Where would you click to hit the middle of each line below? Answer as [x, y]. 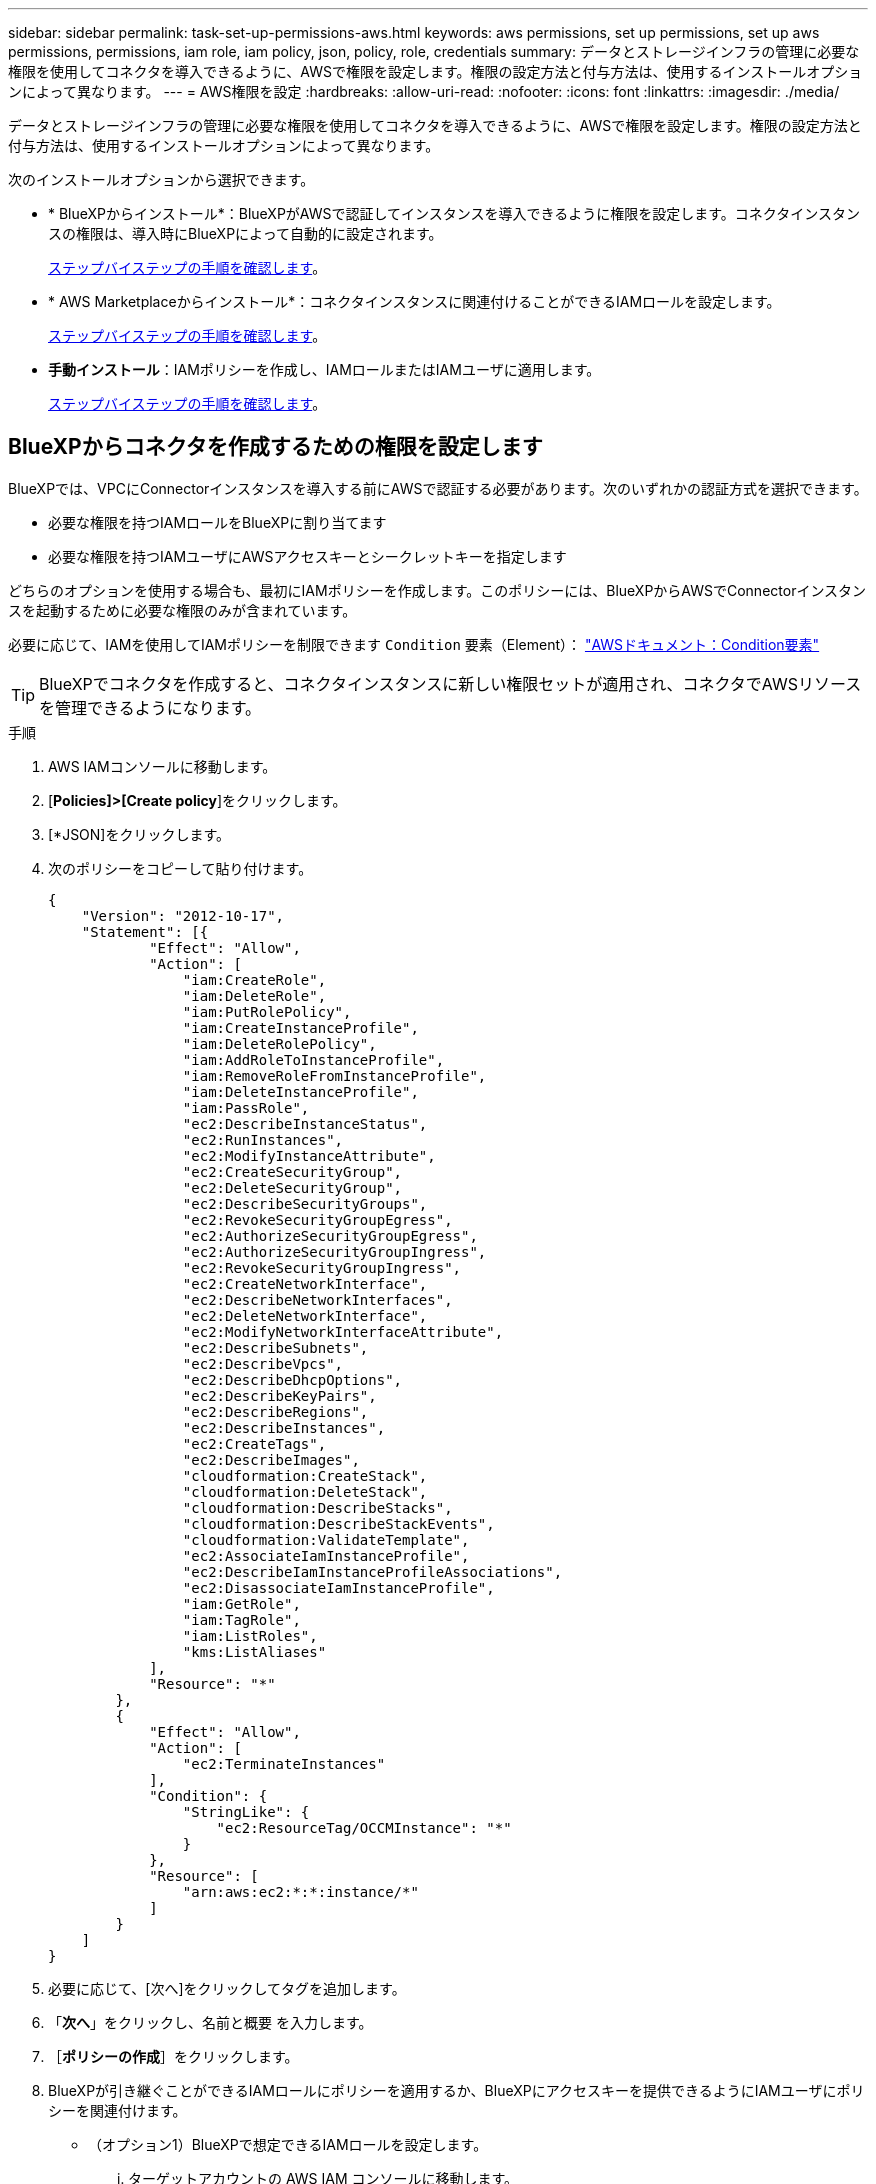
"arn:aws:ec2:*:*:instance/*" [300, 1891]
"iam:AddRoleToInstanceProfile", [313, 1059]
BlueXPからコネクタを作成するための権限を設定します [275, 447]
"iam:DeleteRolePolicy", [279, 1043]
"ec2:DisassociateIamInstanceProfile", [338, 1587]
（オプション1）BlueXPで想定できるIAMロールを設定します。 [288, 2144]
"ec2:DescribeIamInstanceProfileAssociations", [372, 1571]
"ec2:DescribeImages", [271, 1459]
